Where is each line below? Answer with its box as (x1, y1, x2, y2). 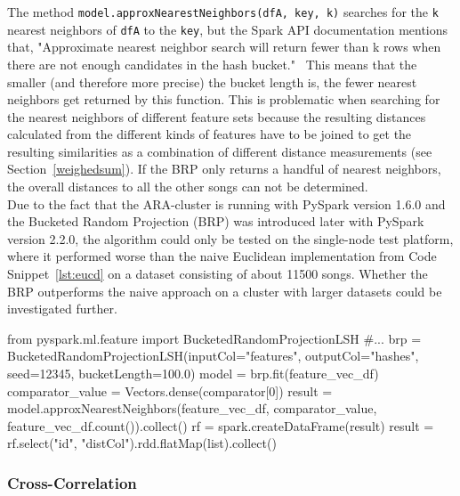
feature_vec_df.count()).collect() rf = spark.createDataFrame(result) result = (7, 416, 434, 435)
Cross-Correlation (7, 471, 137, 493)
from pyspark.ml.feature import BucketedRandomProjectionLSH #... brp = (7, 329, 422, 347)
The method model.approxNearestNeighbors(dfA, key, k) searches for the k (7, 3, 439, 20)
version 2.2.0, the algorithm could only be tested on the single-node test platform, (7, 229, 454, 248)
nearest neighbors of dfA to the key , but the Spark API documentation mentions (7, 20, 448, 38)
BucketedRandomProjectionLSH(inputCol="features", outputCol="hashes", (7, 346, 419, 365)
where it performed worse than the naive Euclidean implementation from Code (7, 247, 437, 265)
